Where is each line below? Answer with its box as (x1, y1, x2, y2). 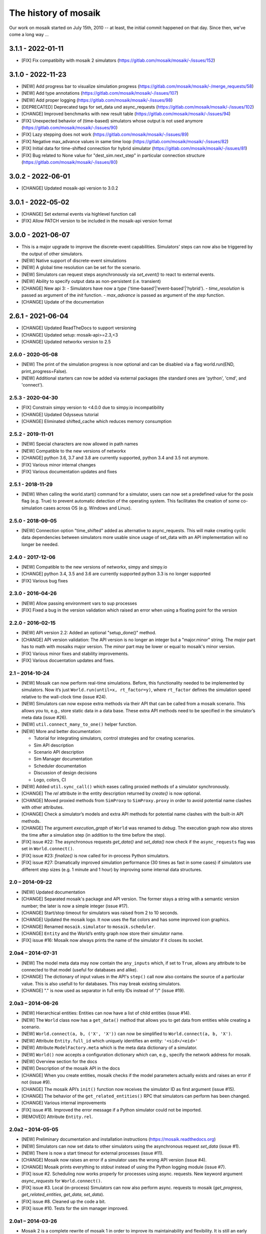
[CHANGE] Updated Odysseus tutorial (21, 411, 99, 417)
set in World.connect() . (21, 846, 74, 851)
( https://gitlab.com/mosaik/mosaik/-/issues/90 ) (21, 125, 118, 131)
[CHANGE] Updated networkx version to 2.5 (21, 339, 111, 345)
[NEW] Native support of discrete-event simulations (21, 257, 127, 264)
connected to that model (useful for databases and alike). (21, 967, 138, 972)
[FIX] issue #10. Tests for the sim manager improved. (21, 1205, 129, 1211)
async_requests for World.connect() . (21, 1178, 102, 1184)
